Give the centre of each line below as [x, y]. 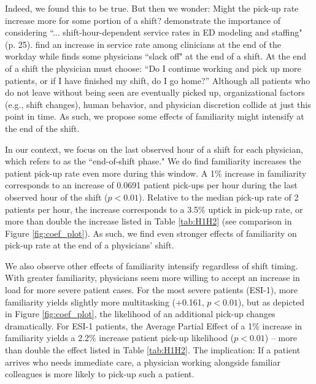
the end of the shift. [42, 128]
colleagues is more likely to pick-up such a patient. [100, 374]
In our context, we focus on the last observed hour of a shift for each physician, [154, 149]
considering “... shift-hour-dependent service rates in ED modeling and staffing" [154, 32]
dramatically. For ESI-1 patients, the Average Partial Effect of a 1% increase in [154, 325]
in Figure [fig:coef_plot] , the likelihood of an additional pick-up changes [140, 314]
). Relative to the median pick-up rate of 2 [219, 197]
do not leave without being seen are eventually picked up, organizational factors [155, 92]
